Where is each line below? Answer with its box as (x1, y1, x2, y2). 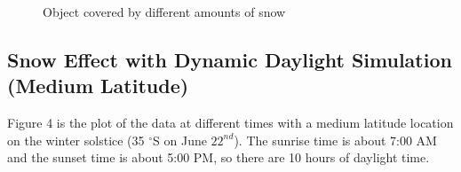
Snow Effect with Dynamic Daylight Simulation (7, 45, 452, 73)
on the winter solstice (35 (7, 130, 145, 149)
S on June (153, 130, 207, 149)
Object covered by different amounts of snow (43, 3, 286, 20)
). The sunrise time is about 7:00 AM (234, 130, 437, 149)
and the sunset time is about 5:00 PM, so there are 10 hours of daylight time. (7, 148, 430, 167)
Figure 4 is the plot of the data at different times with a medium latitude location (7, 113, 454, 132)
